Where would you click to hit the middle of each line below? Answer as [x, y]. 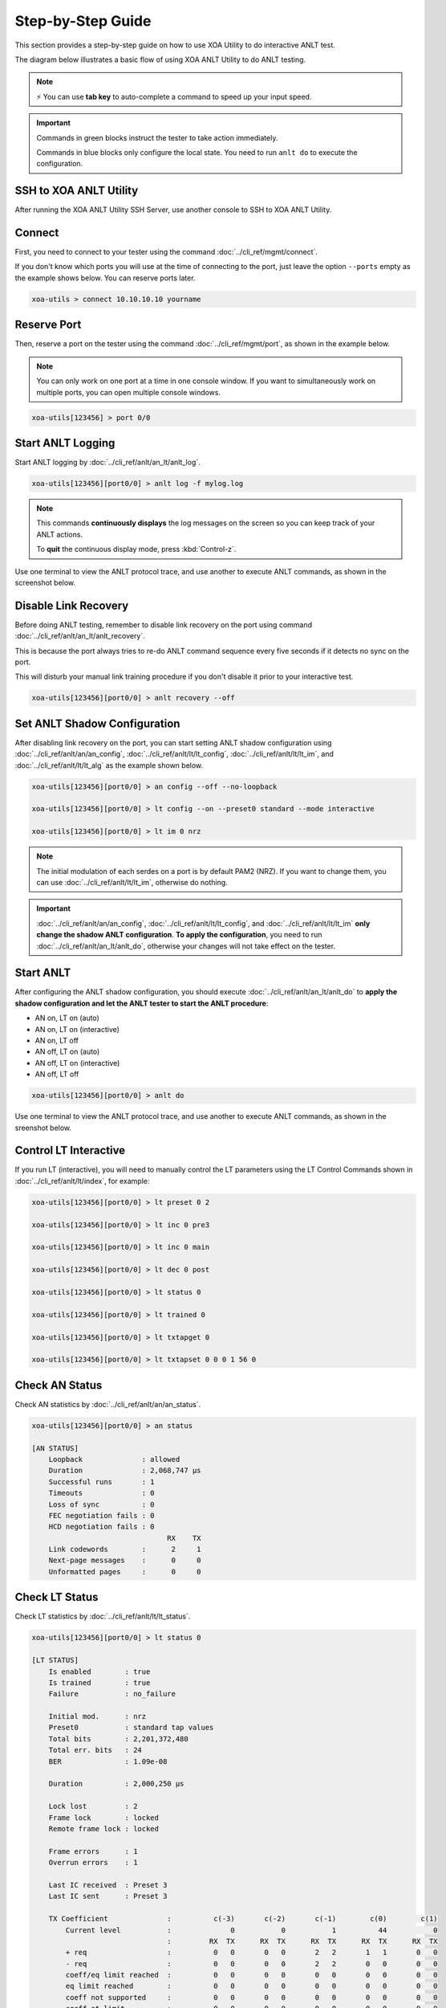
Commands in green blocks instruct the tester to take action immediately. [157, 137]
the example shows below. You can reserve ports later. [105, 278]
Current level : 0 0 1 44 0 [251, 1930]
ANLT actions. [60, 534]
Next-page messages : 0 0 [125, 1561]
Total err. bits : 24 [95, 1750]
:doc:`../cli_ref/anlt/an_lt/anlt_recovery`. [80, 636]
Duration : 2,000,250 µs [116, 1784]
